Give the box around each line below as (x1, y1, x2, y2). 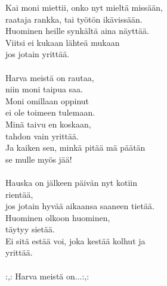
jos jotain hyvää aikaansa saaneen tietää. (5, 200, 154, 212)
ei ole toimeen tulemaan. (5, 106, 95, 119)
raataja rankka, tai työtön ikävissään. (5, 13, 143, 25)
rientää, (5, 188, 33, 200)
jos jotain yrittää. (5, 48, 70, 60)
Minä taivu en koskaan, (5, 117, 91, 130)
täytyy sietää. (5, 223, 55, 235)
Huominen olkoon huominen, (5, 211, 110, 223)
